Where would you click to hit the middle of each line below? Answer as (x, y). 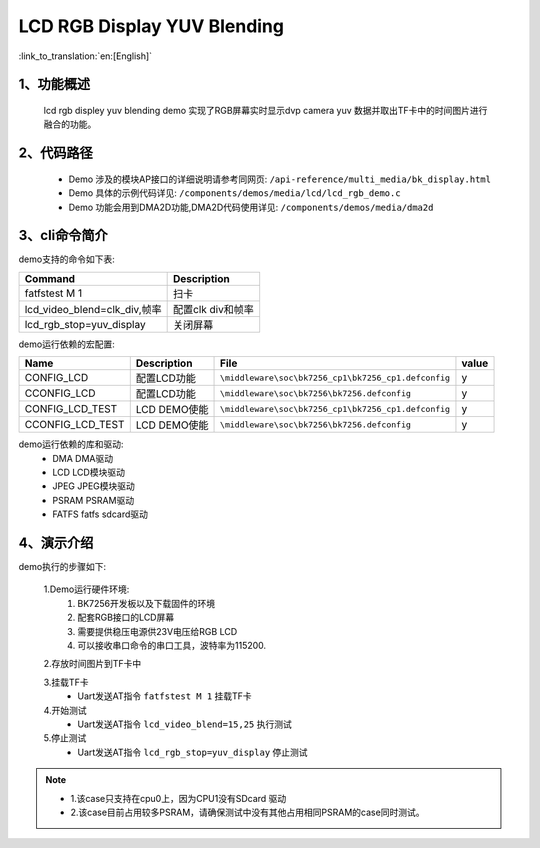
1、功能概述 (54, 84)
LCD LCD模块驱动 (88, 472)
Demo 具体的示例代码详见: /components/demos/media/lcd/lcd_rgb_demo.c (234, 193)
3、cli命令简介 (63, 235)
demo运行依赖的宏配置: (66, 344)
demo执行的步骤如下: (62, 567)
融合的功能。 (70, 124)
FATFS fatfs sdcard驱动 (100, 514)
